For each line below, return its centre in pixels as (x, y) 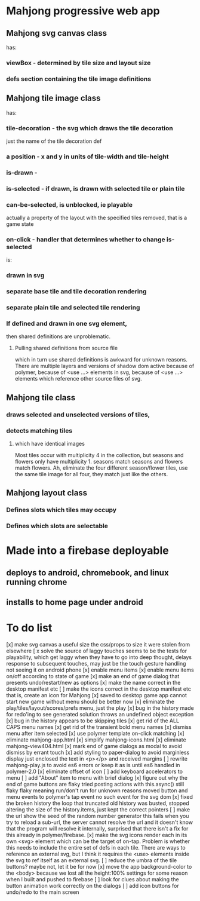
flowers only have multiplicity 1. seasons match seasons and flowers (99, 461)
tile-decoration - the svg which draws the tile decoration (90, 128)
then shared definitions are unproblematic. (59, 336)
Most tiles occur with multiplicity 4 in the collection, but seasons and (99, 455)
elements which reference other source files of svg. (78, 379)
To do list (29, 628)
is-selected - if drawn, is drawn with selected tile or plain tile (96, 188)
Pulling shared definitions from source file (66, 348)
